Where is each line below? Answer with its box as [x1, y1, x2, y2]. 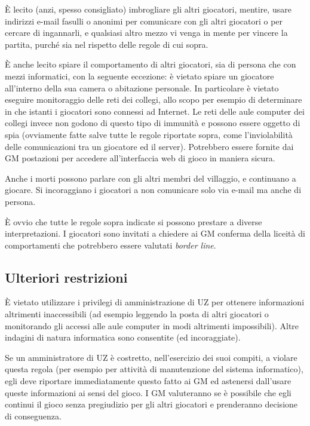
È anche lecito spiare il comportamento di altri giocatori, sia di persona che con [5, 58, 296, 71]
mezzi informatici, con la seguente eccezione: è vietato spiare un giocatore [5, 69, 274, 82]
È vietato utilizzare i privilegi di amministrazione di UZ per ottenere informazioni [5, 296, 305, 308]
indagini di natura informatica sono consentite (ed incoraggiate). [5, 331, 241, 344]
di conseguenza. [5, 409, 62, 422]
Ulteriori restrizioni [5, 268, 128, 286]
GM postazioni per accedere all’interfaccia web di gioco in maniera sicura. [5, 152, 275, 164]
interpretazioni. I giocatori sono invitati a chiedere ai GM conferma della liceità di [5, 227, 305, 240]
